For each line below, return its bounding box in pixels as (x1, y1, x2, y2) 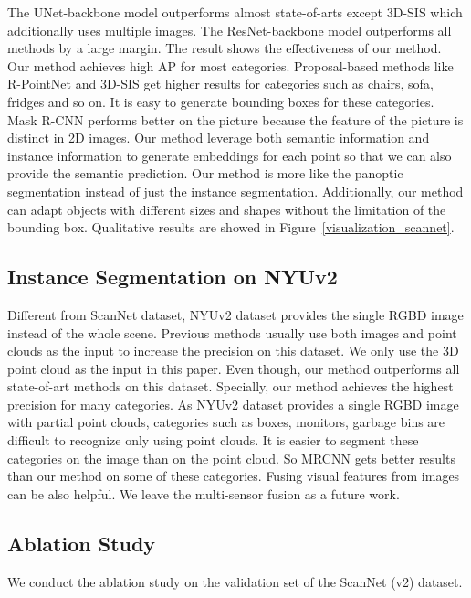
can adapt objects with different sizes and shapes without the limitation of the (7, 199, 446, 219)
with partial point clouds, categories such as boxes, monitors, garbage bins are (7, 412, 445, 432)
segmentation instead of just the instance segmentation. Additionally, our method (7, 181, 464, 200)
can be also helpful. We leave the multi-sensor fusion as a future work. (7, 484, 400, 503)
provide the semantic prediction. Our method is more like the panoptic (7, 164, 403, 183)
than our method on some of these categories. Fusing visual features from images (7, 466, 460, 486)
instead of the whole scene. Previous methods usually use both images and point (7, 323, 457, 342)
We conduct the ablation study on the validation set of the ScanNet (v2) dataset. (7, 571, 463, 591)
